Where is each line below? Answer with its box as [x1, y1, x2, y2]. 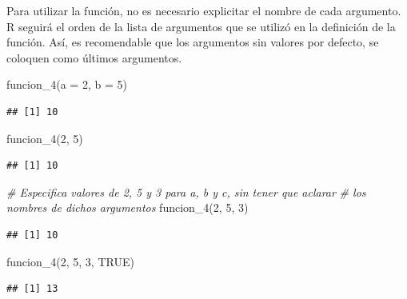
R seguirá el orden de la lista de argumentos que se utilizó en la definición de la [6, 18, 396, 34]
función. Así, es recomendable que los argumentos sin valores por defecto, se [6, 34, 379, 50]
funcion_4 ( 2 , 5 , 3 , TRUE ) [6, 253, 134, 269]
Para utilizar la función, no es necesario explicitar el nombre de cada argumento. [6, 2, 401, 18]
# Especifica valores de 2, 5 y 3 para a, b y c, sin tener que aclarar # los [6, 183, 366, 200]
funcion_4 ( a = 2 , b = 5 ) [6, 76, 127, 93]
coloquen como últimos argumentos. [6, 49, 182, 66]
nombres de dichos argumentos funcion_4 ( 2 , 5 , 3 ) [6, 199, 249, 216]
